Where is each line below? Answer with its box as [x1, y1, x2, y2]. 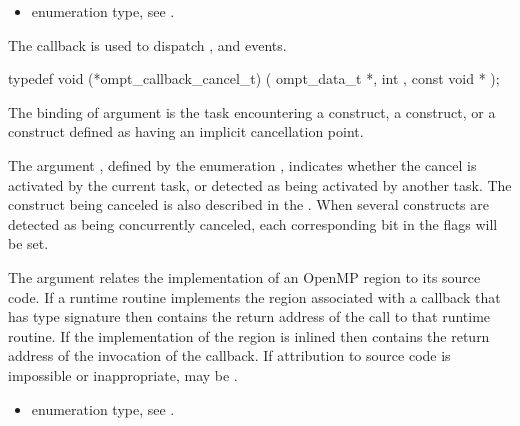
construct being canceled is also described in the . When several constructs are [8, 194, 489, 215]
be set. [8, 233, 49, 254]
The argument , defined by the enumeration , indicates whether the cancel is [8, 154, 477, 175]
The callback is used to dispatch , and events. [8, 34, 287, 55]
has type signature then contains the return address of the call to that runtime [8, 306, 491, 327]
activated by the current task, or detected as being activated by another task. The [8, 174, 512, 195]
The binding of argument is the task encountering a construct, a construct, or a [8, 101, 496, 122]
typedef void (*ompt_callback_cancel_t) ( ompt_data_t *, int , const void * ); [8, 68, 500, 89]
